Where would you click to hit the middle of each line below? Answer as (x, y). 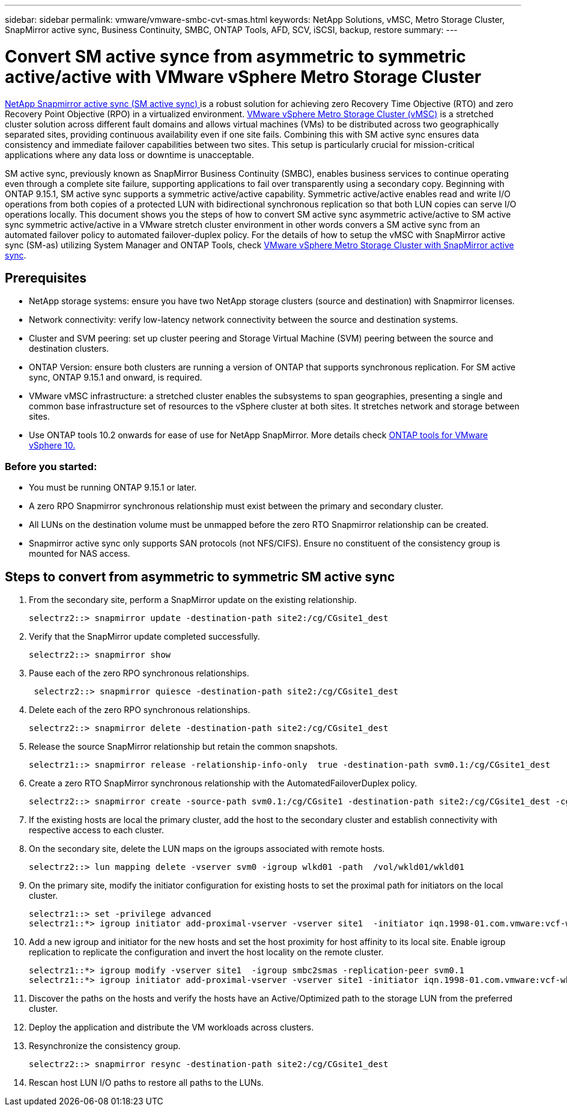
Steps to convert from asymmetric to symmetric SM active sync (200, 577)
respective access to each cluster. (96, 830)
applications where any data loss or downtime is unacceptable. (129, 155)
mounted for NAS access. (80, 554)
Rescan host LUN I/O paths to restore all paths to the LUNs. (146, 1082)
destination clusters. (69, 349)
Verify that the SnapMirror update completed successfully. (144, 636)
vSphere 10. (52, 445)
